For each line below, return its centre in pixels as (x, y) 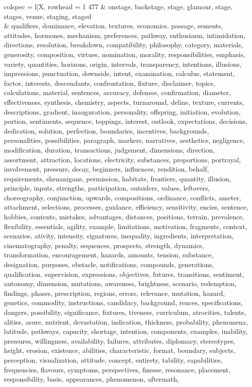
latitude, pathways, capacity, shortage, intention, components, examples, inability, (126, 331)
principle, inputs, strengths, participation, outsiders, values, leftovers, (107, 188)
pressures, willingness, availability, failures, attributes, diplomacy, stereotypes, (120, 340)
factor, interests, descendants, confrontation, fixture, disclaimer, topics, (109, 83)
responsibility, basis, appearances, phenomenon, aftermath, (91, 379)
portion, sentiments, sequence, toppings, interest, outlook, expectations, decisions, (126, 121)
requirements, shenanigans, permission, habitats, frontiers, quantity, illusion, (117, 178)
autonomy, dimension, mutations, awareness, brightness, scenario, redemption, (120, 283)
